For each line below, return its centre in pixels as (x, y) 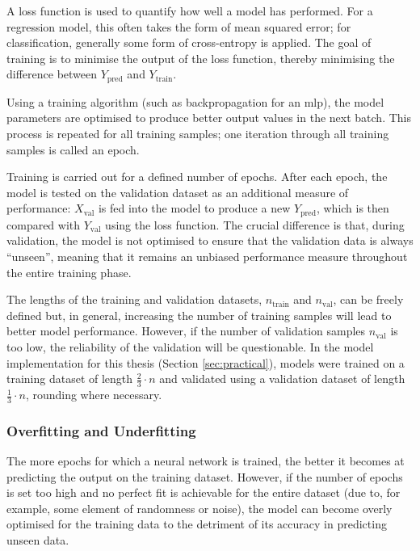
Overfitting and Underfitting (101, 430)
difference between (52, 74)
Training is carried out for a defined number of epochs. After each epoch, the (197, 177)
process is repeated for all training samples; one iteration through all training (198, 134)
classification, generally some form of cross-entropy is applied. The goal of (189, 42)
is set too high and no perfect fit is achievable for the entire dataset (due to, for (204, 492)
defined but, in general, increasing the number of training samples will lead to (199, 315)
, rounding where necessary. (94, 395)
